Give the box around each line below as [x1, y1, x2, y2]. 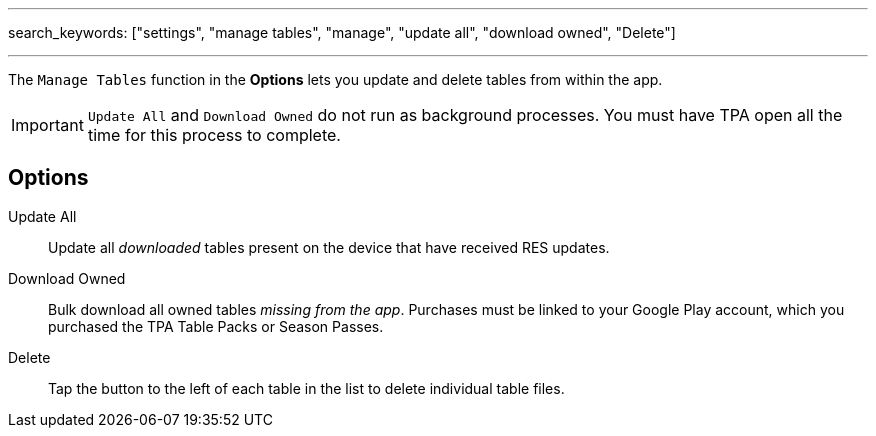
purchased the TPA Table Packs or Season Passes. [48, 317, 384, 335]
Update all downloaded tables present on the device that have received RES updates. [48, 238, 610, 256]
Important [11, 115, 84, 135]
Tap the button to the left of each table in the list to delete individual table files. [48, 379, 565, 397]
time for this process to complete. [87, 125, 341, 145]
